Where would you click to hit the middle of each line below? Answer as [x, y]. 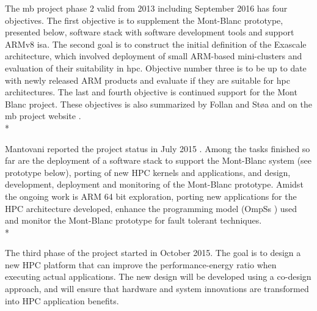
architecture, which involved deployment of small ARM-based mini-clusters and [154, 56]
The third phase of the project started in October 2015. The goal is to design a [153, 253]
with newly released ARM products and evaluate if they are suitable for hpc [148, 80]
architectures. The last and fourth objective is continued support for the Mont [151, 92]
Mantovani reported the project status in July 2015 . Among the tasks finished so [158, 148]
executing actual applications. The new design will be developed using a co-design [158, 276]
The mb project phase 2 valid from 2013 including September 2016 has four [146, 8]
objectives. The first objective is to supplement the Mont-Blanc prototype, [144, 20]
